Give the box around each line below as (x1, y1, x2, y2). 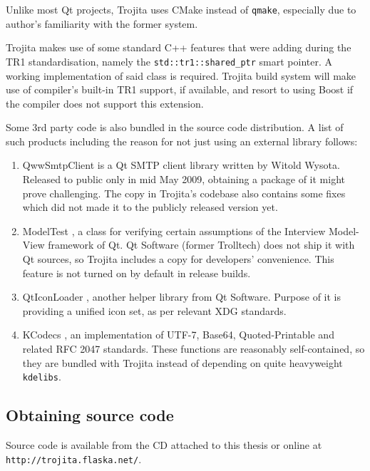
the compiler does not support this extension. (6, 95, 204, 110)
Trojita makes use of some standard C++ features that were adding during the (6, 40, 351, 55)
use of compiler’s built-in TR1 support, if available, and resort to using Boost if (6, 82, 354, 97)
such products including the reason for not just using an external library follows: (6, 133, 358, 148)
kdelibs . (22, 369, 61, 384)
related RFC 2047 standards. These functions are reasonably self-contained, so (22, 341, 365, 356)
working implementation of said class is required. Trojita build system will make (6, 68, 356, 83)
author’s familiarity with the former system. (6, 16, 198, 31)
